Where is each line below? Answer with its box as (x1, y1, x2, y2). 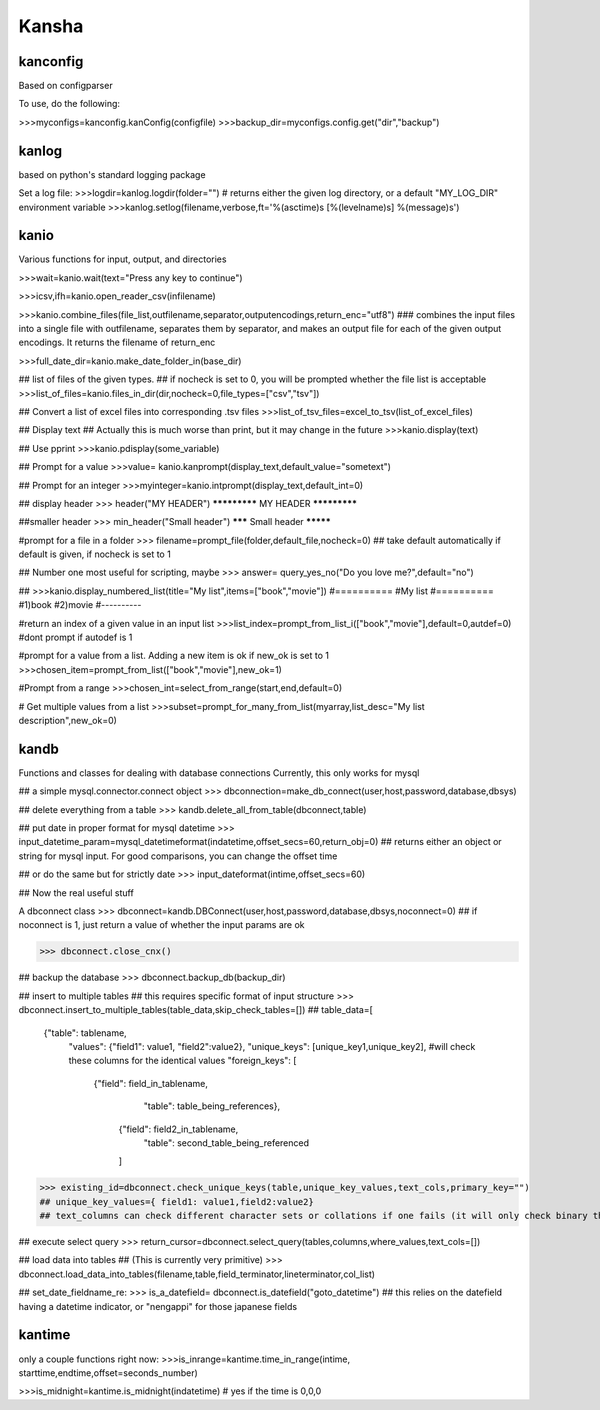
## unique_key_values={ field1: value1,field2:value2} (39, 1196, 314, 1207)
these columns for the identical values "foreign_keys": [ (68, 1055, 297, 1067)
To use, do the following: (18, 98, 120, 110)
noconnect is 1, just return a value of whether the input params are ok (18, 919, 305, 931)
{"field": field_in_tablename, (93, 1077, 209, 1089)
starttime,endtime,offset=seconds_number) (18, 1366, 199, 1379)
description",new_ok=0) (18, 714, 117, 726)
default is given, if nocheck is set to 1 (18, 548, 172, 560)
